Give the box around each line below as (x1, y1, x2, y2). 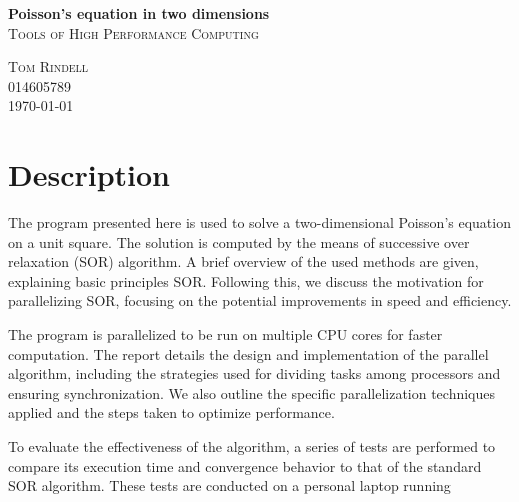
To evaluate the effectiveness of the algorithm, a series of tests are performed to (8, 436, 496, 457)
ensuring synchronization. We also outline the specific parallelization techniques (8, 382, 496, 403)
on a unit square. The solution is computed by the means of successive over (8, 231, 470, 252)
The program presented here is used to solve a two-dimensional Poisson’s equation (8, 212, 511, 233)
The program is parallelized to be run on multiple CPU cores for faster (8, 324, 443, 345)
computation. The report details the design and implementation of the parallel (8, 343, 489, 364)
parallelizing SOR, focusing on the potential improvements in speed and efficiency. (8, 290, 512, 311)
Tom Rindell (8, 56, 89, 77)
